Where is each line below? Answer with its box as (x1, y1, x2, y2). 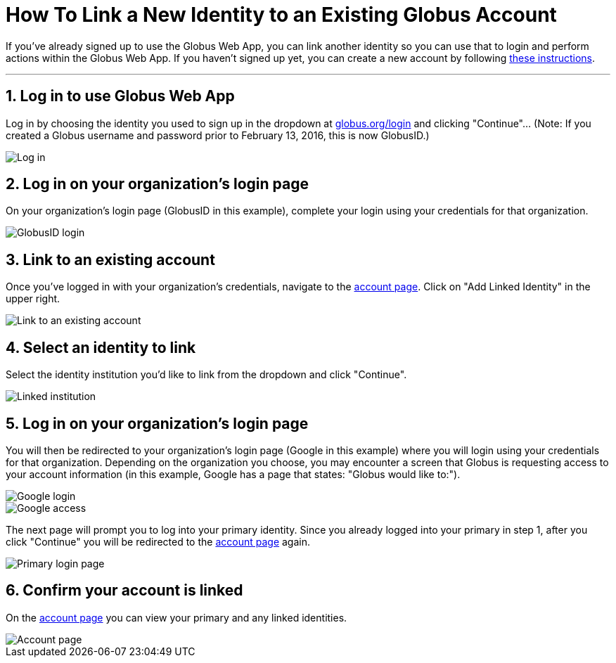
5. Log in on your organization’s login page (6, 414, 309, 432)
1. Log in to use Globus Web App (6, 87, 235, 105)
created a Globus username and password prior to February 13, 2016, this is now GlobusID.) (6, 129, 430, 141)
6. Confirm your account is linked (6, 581, 243, 600)
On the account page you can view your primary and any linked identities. (6, 611, 347, 624)
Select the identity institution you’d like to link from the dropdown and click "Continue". (6, 368, 407, 381)
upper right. (6, 292, 60, 305)
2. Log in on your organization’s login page (6, 175, 309, 193)
